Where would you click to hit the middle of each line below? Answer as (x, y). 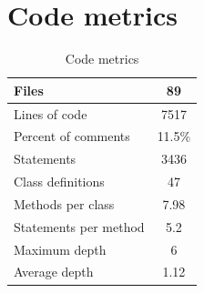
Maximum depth (60, 249)
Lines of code (51, 113)
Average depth (54, 272)
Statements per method (79, 226)
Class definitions (59, 182)
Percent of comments (72, 136)
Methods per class (64, 203)
